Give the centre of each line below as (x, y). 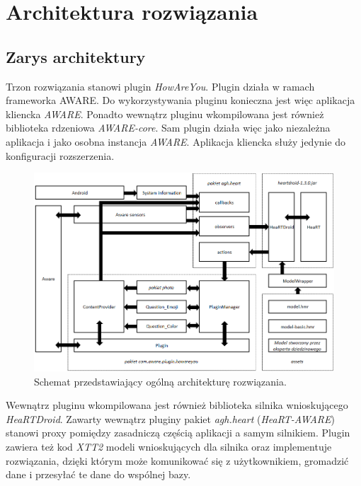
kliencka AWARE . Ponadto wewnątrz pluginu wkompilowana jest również (165, 114)
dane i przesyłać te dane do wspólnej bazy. (98, 474)
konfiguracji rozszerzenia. (60, 155)
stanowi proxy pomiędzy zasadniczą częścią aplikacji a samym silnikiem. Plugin (178, 433)
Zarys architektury (76, 56)
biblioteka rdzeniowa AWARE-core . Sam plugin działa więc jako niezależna (168, 128)
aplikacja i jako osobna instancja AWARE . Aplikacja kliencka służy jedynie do (176, 141)
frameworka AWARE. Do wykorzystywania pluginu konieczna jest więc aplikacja (180, 100)
